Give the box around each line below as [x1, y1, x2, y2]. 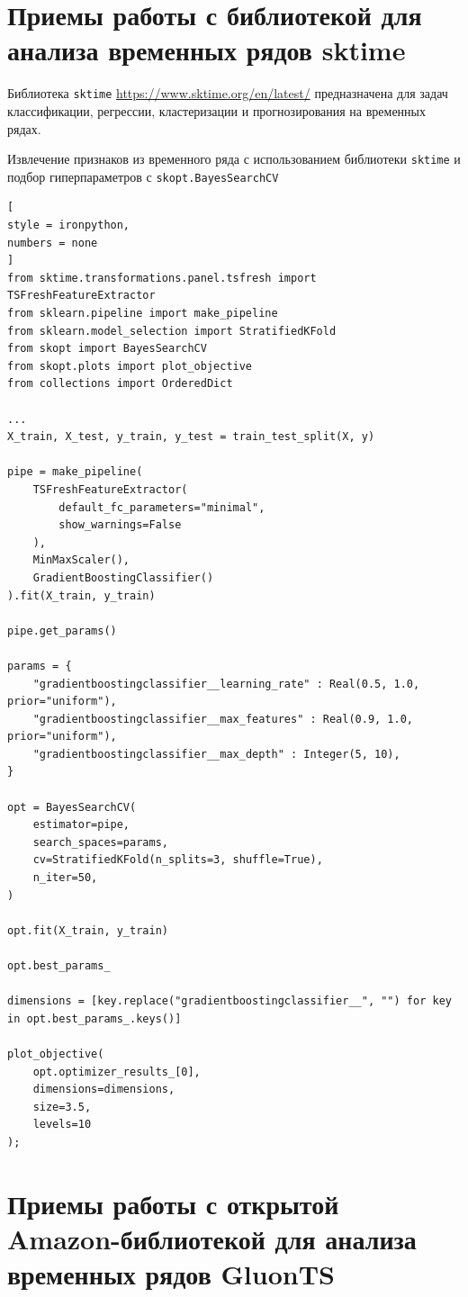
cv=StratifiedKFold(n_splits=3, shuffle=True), [32, 853, 323, 867]
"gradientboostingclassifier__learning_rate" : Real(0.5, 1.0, [32, 677, 420, 690]
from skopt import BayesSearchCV [7, 342, 207, 356]
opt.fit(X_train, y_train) [7, 923, 168, 937]
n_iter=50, [32, 871, 98, 885]
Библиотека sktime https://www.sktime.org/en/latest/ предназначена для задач [7, 84, 448, 103]
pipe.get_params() [7, 624, 117, 637]
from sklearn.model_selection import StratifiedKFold [7, 324, 337, 338]
